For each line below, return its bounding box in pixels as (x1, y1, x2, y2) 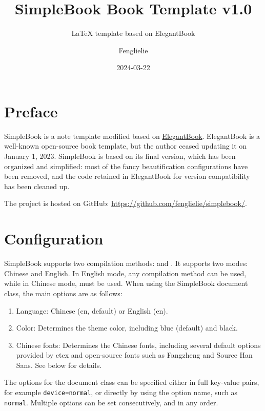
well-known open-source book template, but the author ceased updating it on (4, 140, 247, 151)
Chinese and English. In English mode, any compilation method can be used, (4, 268, 247, 278)
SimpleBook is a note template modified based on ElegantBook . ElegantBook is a (4, 130, 260, 141)
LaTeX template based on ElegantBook (71, 28, 195, 38)
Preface (4, 100, 58, 121)
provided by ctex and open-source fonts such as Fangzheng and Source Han (16, 350, 253, 360)
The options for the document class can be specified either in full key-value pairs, (4, 377, 259, 387)
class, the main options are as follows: (4, 287, 123, 298)
